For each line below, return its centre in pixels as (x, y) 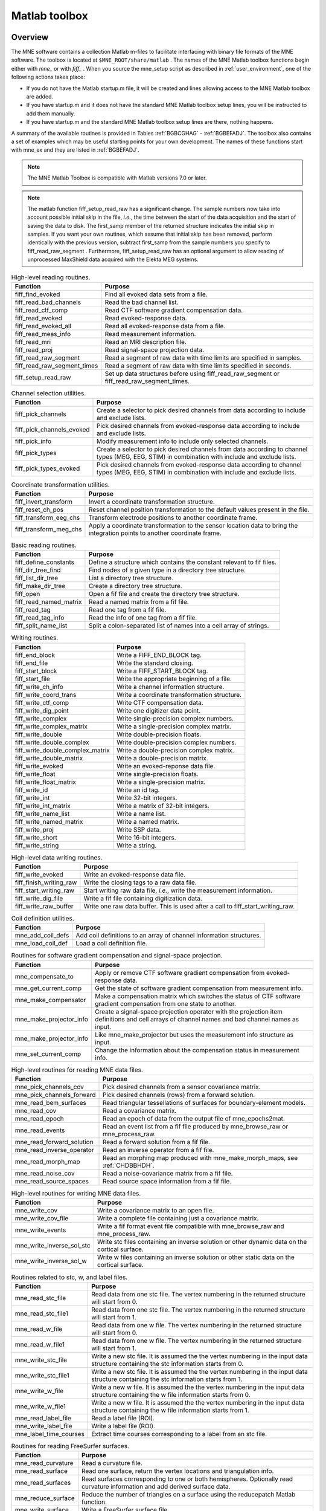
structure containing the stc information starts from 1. (167, 1379)
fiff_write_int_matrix (43, 806)
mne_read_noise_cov (45, 1174)
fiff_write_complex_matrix (51, 726)
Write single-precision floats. (158, 774)
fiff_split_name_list (41, 626)
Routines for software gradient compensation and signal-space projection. (117, 956)
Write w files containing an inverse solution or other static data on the (196, 1257)
